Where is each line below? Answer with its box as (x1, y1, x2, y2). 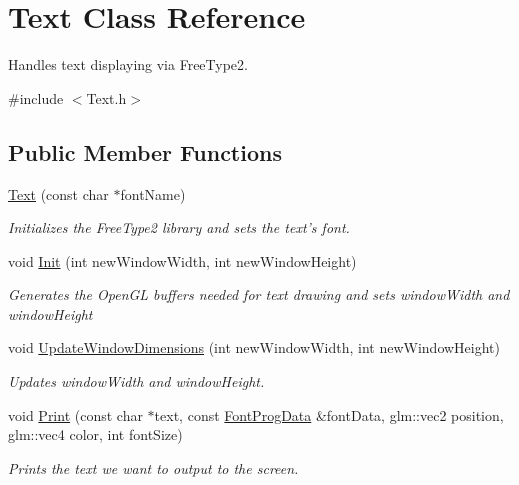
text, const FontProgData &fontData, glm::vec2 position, (154, 404, 504, 425)
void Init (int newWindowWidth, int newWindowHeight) (8, 250, 357, 271)
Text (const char (8, 183, 109, 204)
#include (8, 87, 64, 108)
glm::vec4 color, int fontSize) (8, 424, 183, 445)
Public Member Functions (8, 136, 282, 167)
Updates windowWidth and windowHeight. (8, 371, 265, 392)
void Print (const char (8, 404, 143, 425)
